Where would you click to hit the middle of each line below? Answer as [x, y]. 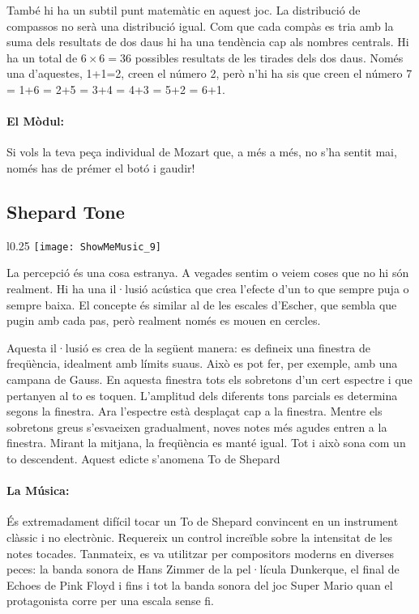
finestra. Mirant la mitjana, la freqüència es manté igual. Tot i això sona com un [206, 443]
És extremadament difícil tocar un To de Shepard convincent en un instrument [203, 521]
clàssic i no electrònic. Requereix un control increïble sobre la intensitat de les [199, 537]
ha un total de [42, 57]
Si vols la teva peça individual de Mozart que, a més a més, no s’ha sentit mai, [202, 152]
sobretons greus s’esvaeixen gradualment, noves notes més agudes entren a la [197, 426]
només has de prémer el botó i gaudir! [101, 167]
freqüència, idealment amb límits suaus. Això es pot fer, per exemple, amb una [202, 363]
